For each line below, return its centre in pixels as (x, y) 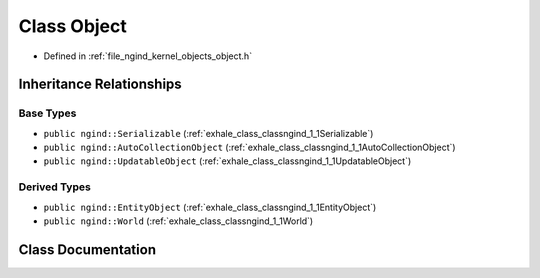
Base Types (47, 113)
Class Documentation (87, 249)
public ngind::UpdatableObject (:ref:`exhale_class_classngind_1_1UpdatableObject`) (227, 161)
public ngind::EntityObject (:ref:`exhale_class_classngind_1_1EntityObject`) (210, 207)
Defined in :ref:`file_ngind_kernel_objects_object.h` (148, 56)
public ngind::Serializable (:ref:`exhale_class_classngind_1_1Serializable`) (208, 133)
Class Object (72, 26)
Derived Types (55, 187)
